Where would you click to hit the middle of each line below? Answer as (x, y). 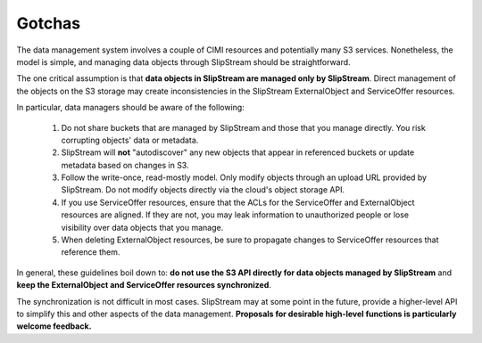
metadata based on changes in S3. (125, 165)
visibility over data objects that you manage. (142, 227)
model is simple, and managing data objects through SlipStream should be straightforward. (184, 61)
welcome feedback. (54, 326)
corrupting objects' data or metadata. (130, 140)
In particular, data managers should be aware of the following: (130, 108)
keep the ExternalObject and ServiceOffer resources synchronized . (144, 285)
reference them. (91, 252)
